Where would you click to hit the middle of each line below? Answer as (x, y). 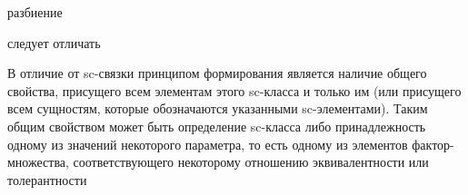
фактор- (433, 144)
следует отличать (54, 42)
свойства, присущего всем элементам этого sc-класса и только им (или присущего (234, 90)
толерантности (47, 179)
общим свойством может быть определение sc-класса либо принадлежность (217, 126)
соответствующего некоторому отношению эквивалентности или (251, 162)
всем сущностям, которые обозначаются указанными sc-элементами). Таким (218, 108)
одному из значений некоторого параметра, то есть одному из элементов (208, 144)
